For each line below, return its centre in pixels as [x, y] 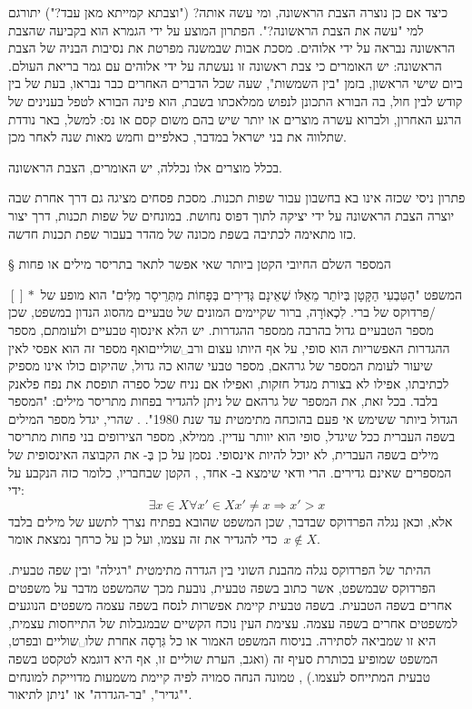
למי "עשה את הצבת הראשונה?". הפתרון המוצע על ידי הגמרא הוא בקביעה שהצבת [216, 30]
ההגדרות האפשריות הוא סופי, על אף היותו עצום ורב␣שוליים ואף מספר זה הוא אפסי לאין [229, 347]
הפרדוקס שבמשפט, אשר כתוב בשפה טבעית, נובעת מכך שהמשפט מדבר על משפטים [222, 587]
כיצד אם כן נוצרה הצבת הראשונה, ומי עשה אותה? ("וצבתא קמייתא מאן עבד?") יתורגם [228, 12]
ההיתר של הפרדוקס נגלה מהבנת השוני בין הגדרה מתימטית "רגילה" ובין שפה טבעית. [220, 570]
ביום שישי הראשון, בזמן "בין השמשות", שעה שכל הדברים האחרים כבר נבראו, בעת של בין [236, 83]
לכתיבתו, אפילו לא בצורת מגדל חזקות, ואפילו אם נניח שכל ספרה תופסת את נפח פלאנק [229, 383]
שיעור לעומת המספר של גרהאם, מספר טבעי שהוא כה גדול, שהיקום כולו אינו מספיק [221, 365]
